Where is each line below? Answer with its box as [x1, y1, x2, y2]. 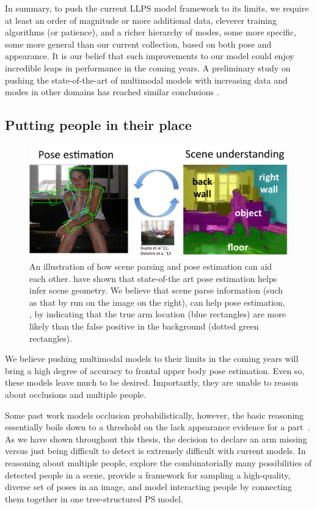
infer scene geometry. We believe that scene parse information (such [29, 284, 283, 297]
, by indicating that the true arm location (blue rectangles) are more [29, 308, 286, 320]
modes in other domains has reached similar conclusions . [5, 85, 219, 98]
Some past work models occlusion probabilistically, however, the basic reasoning [5, 408, 304, 421]
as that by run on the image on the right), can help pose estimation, [29, 295, 285, 308]
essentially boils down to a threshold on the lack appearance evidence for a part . [5, 421, 310, 433]
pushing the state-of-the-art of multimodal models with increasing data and [5, 73, 288, 86]
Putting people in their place [5, 115, 192, 134]
